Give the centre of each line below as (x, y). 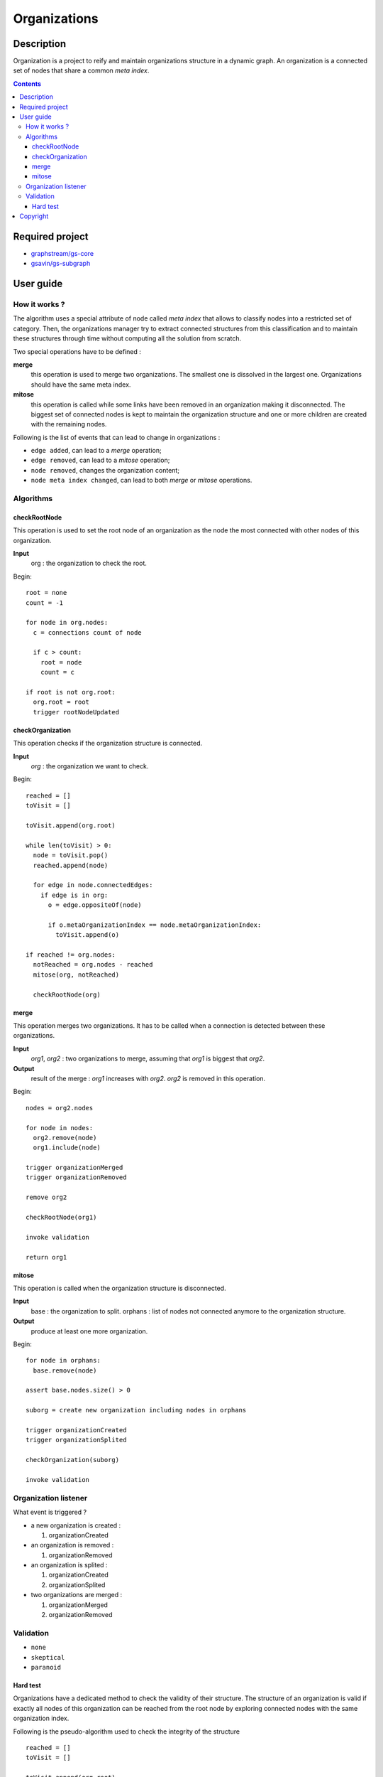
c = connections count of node (87, 632)
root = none (46, 593)
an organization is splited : (69, 1565)
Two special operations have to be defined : (77, 351)
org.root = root (61, 702)
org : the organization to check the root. (89, 563)
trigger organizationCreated (76, 1430)
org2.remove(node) (65, 1138)
